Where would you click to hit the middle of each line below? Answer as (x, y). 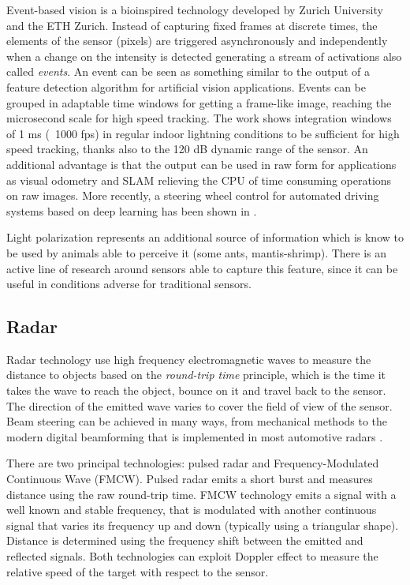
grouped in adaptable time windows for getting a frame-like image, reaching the (199, 102)
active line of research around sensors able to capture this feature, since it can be (202, 268)
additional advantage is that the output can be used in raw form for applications (201, 164)
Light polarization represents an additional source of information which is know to (205, 237)
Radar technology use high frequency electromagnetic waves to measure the (189, 359)
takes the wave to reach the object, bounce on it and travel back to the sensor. (196, 390)
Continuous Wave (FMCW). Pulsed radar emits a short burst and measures (190, 479)
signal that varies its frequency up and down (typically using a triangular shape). (203, 525)
